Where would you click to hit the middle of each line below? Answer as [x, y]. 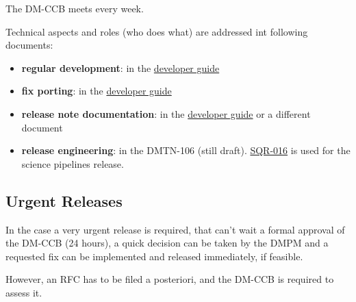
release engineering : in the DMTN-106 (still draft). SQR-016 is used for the [186, 150]
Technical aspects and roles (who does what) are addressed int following [157, 31]
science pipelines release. [73, 163]
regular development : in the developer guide [120, 67]
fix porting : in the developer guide [97, 91]
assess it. [24, 292]
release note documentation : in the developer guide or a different [166, 113]
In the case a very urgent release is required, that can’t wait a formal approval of [175, 229]
